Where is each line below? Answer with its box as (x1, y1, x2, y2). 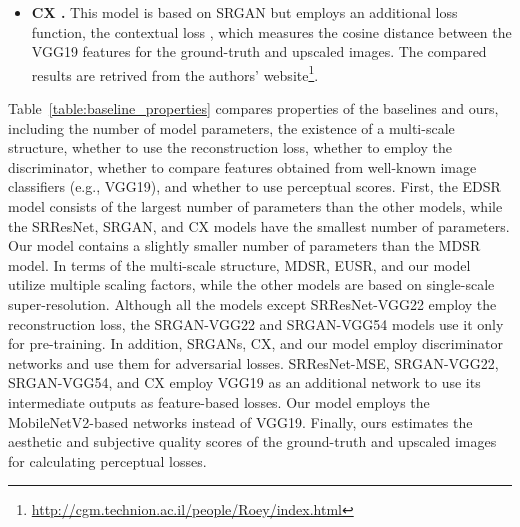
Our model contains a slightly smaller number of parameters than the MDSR (8, 235, 481, 256)
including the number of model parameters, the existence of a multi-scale (8, 117, 455, 138)
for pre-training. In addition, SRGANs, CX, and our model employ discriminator (8, 333, 504, 354)
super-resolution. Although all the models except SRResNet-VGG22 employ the (8, 293, 497, 314)
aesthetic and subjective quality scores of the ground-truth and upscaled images (8, 431, 497, 452)
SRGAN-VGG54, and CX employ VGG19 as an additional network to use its (8, 372, 481, 393)
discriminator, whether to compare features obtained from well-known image (8, 156, 477, 177)
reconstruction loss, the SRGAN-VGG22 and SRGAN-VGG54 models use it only (8, 313, 504, 334)
